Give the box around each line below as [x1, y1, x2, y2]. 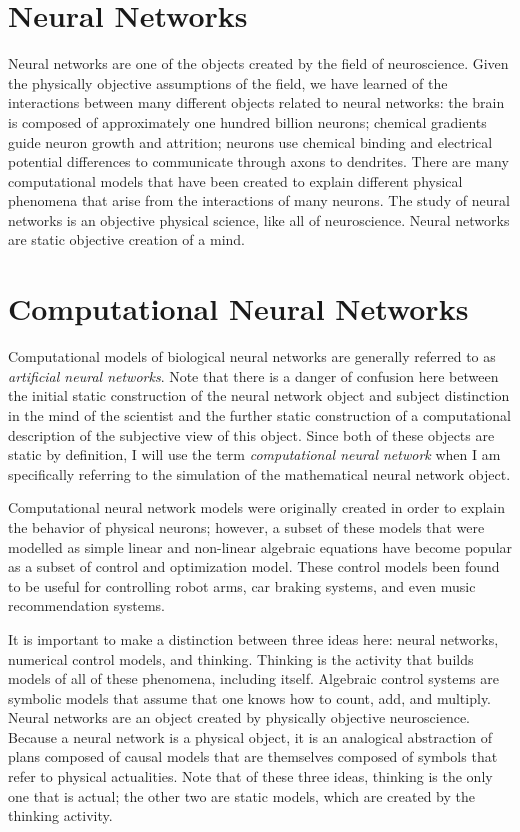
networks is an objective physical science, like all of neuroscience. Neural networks [8, 209, 510, 230]
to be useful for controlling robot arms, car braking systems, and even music [8, 575, 476, 596]
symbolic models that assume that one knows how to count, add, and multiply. [8, 687, 491, 708]
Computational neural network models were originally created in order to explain [8, 497, 505, 518]
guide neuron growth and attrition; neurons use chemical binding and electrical [8, 131, 493, 152]
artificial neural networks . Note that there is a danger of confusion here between [8, 365, 499, 386]
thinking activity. [8, 805, 113, 826]
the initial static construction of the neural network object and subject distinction [8, 385, 510, 406]
